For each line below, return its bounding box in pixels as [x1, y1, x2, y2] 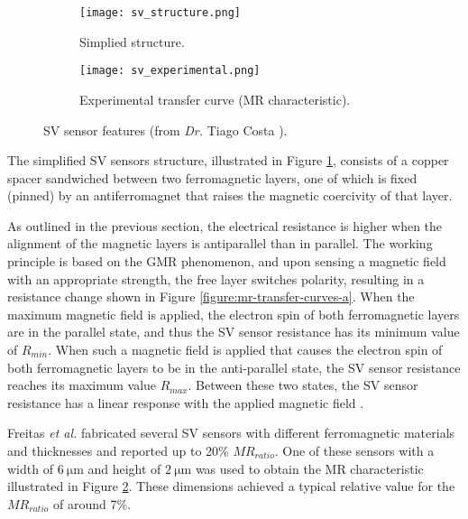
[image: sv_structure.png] [79, 6, 241, 19]
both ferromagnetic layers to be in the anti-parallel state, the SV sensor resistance [7, 357, 461, 376]
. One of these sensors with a [274, 441, 435, 459]
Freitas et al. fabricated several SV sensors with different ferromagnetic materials [7, 423, 455, 442]
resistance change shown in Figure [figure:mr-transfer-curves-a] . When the [7, 287, 415, 306]
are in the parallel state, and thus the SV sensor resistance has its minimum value [7, 322, 460, 341]
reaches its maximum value [7, 375, 157, 394]
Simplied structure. [79, 32, 185, 51]
